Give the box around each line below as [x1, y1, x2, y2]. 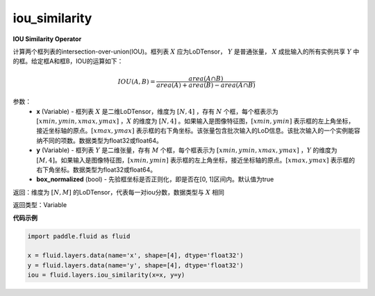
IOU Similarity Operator [12, 35, 82, 43]
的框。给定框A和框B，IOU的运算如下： [12, 57, 124, 65]
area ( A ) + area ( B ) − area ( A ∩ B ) [156, 81, 256, 89]
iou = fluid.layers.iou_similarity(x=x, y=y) [27, 271, 185, 279]
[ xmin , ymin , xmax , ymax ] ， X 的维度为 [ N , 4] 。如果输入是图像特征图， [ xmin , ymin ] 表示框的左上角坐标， [36, 117, 355, 125]
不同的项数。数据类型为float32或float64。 [42, 136, 163, 145]
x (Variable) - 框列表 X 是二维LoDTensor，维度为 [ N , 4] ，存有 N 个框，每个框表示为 [36, 107, 279, 115]
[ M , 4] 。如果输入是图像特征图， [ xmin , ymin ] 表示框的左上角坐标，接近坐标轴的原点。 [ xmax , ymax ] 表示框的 [36, 156, 356, 164]
